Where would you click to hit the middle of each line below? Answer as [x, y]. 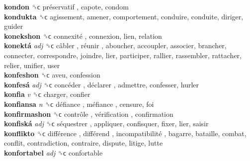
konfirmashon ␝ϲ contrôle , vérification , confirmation [89, 114]
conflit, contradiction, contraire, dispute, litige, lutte [83, 143]
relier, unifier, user [32, 65]
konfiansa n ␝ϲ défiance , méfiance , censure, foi [79, 104]
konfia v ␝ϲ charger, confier [47, 94]
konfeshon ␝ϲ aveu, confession [52, 75]
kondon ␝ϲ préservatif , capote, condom [66, 6]
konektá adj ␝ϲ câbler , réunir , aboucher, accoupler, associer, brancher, [115, 45]
